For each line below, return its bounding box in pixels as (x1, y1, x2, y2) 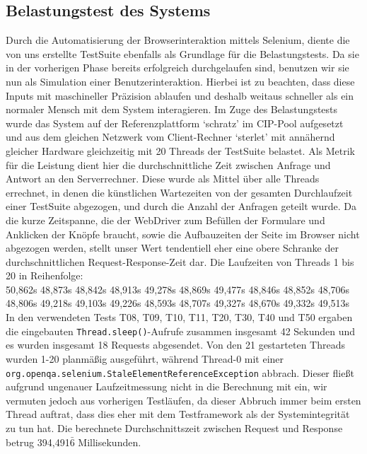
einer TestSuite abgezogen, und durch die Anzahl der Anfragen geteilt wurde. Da (6, 199, 356, 214)
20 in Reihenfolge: (6, 268, 83, 283)
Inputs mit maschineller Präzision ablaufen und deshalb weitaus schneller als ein (6, 88, 354, 103)
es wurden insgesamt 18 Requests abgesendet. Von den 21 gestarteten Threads (6, 337, 345, 352)
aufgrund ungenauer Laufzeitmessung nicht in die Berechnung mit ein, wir (6, 379, 327, 394)
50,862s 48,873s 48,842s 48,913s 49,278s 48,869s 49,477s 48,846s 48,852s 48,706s (6, 281, 350, 296)
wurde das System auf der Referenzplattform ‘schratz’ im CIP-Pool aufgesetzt (6, 115, 344, 130)
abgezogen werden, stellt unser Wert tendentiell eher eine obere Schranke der (6, 240, 339, 255)
